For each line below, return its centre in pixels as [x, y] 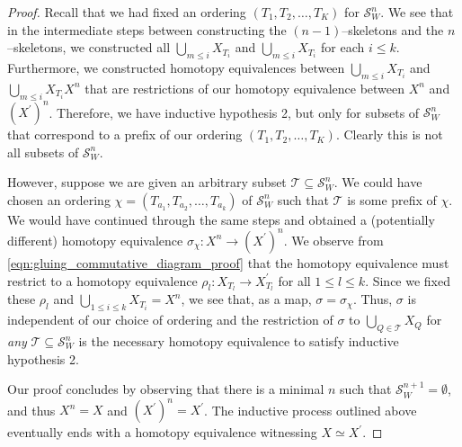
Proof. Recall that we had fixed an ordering [127, 12]
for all [294, 280]
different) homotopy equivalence [95, 240]
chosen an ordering [59, 199]
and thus [31, 410]
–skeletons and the [393, 29]
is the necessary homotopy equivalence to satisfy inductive [239, 341]
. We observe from [333, 240]
